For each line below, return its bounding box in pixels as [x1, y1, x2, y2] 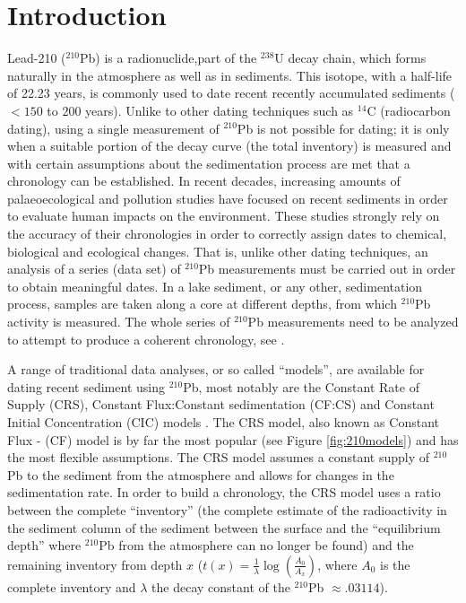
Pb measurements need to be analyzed [247, 312, 459, 331]
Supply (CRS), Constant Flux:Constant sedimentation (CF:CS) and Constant [7, 395, 435, 414]
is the [380, 555, 410, 573]
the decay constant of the [151, 577, 290, 596]
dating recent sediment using [7, 377, 165, 396]
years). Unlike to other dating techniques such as [85, 100, 354, 119]
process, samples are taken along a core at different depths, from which [7, 294, 397, 313]
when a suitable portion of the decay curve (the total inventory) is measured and [7, 136, 452, 155]
